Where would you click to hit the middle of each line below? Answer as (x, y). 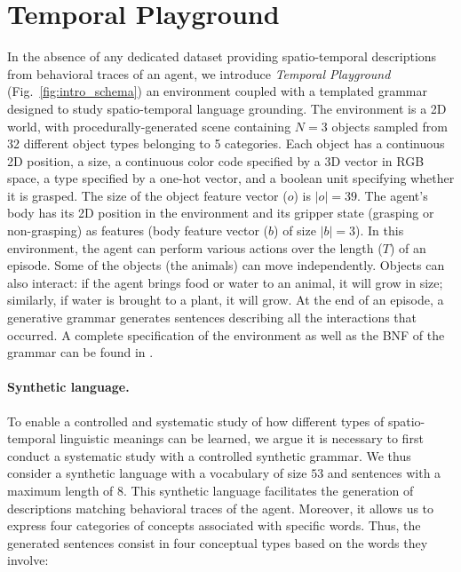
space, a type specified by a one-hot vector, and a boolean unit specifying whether (231, 178)
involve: (28, 560)
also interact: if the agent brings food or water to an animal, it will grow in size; (225, 282)
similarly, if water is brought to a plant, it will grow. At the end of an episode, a (226, 300)
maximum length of (60, 490)
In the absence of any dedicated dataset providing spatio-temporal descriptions (222, 56)
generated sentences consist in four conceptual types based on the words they (218, 542)
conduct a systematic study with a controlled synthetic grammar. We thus (209, 455)
